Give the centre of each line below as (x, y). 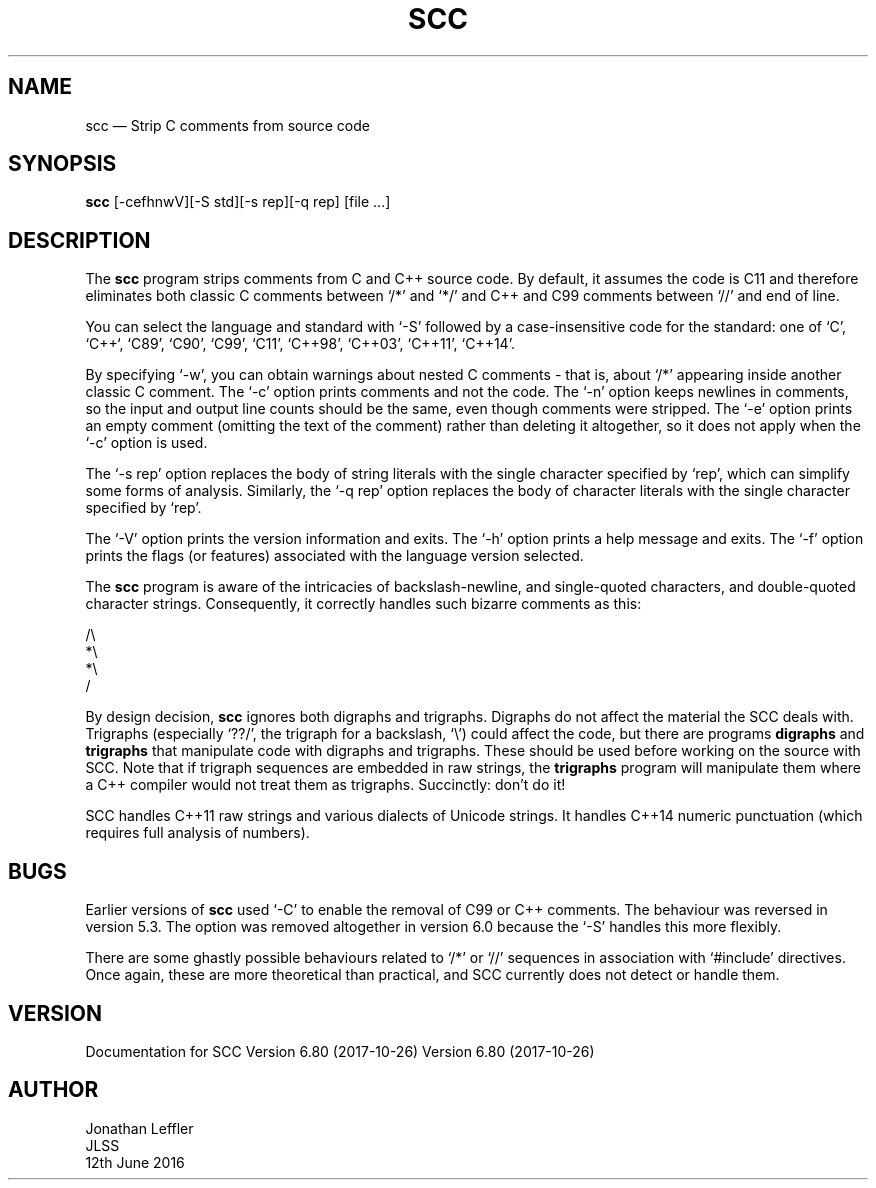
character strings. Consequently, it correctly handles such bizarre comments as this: (363, 604)
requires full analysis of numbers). (197, 833)
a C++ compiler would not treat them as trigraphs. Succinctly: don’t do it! (325, 785)
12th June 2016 (135, 1162)
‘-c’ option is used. (146, 443)
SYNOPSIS (62, 164)
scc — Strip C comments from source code (227, 125)
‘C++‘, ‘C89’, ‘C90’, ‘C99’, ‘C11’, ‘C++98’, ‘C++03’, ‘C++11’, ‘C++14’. (300, 344)
